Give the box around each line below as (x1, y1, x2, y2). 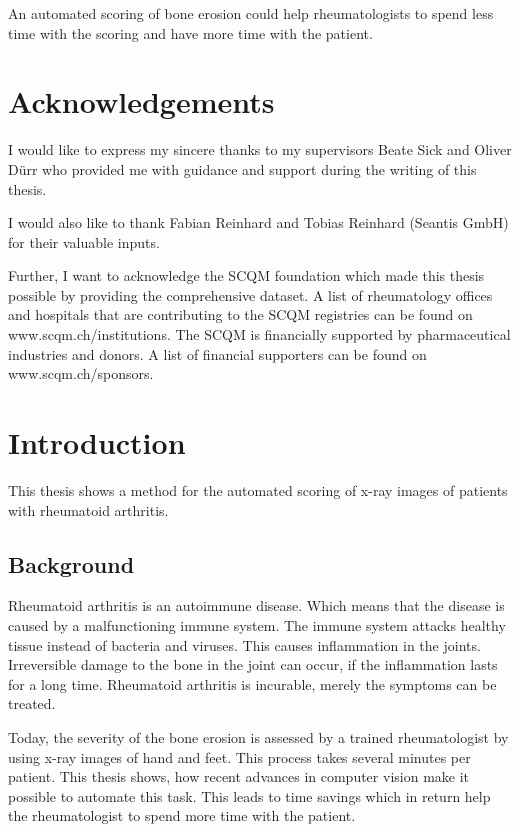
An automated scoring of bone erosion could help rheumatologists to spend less (8, 3, 494, 23)
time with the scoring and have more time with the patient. (8, 22, 373, 43)
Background (8, 548, 135, 579)
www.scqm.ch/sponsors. (8, 363, 154, 384)
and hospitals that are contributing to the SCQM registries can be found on (8, 304, 473, 325)
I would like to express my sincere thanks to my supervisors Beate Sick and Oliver (8, 139, 512, 160)
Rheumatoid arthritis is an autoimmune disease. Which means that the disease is (8, 595, 505, 616)
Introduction (8, 422, 186, 463)
